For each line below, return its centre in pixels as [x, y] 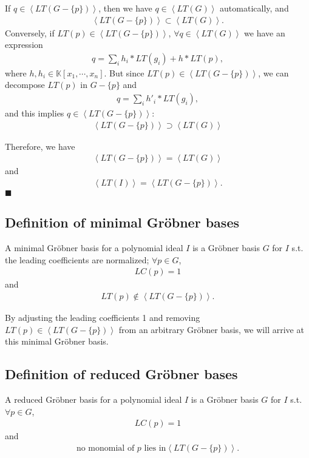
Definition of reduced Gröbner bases [121, 374]
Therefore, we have [40, 146]
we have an [265, 32]
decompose [25, 85]
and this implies [35, 113]
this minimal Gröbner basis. [57, 341]
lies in [155, 448]
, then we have [125, 8]
